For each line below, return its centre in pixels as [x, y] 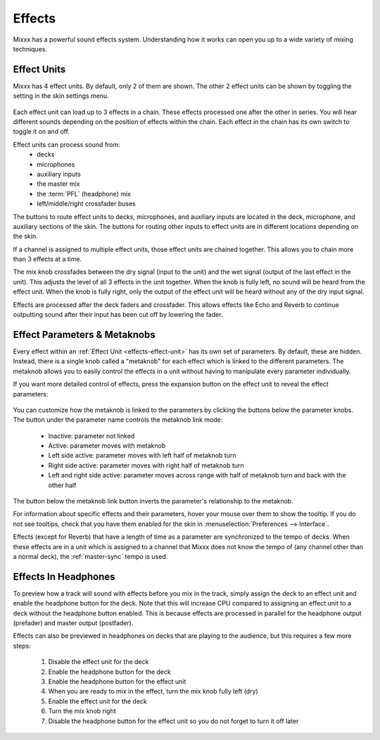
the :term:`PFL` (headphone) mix [84, 194]
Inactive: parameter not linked [91, 436]
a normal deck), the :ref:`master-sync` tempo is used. [90, 556]
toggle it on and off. [42, 132]
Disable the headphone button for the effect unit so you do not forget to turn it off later [173, 721]
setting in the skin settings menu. [61, 96]
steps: [22, 646]
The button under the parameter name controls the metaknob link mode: [118, 420]
